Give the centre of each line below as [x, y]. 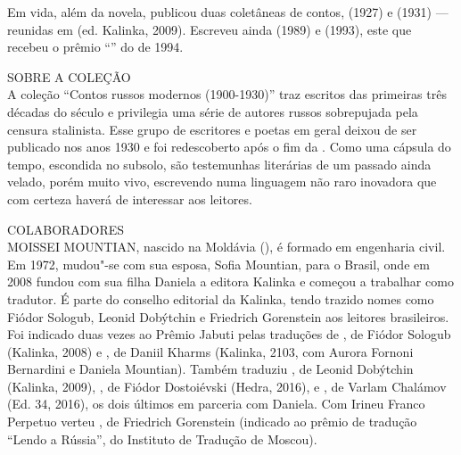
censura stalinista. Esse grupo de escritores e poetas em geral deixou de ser [212, 129]
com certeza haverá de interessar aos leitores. [130, 199]
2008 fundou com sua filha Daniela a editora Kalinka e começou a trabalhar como [230, 281]
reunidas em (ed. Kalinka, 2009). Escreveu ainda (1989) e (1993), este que [210, 29]
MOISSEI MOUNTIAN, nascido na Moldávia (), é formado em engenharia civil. [226, 247]
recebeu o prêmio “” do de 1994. [95, 47]
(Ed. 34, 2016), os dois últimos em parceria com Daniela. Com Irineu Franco [216, 404]
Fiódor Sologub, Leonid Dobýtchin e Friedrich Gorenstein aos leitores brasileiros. [228, 316]
